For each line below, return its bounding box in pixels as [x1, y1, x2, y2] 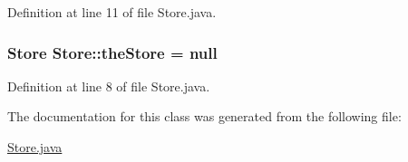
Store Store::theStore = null [7, 41, 218, 63]
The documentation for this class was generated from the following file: [7, 107, 402, 126]
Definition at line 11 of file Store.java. [7, 3, 217, 21]
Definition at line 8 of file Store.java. [7, 76, 210, 95]
